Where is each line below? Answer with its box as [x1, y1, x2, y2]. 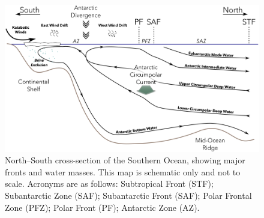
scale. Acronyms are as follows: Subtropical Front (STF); [5, 177, 214, 190]
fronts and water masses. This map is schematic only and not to [5, 165, 241, 178]
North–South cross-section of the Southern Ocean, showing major [5, 154, 245, 166]
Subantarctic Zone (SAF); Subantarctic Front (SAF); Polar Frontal [5, 189, 252, 201]
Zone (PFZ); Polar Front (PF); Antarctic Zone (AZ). [5, 201, 200, 213]
